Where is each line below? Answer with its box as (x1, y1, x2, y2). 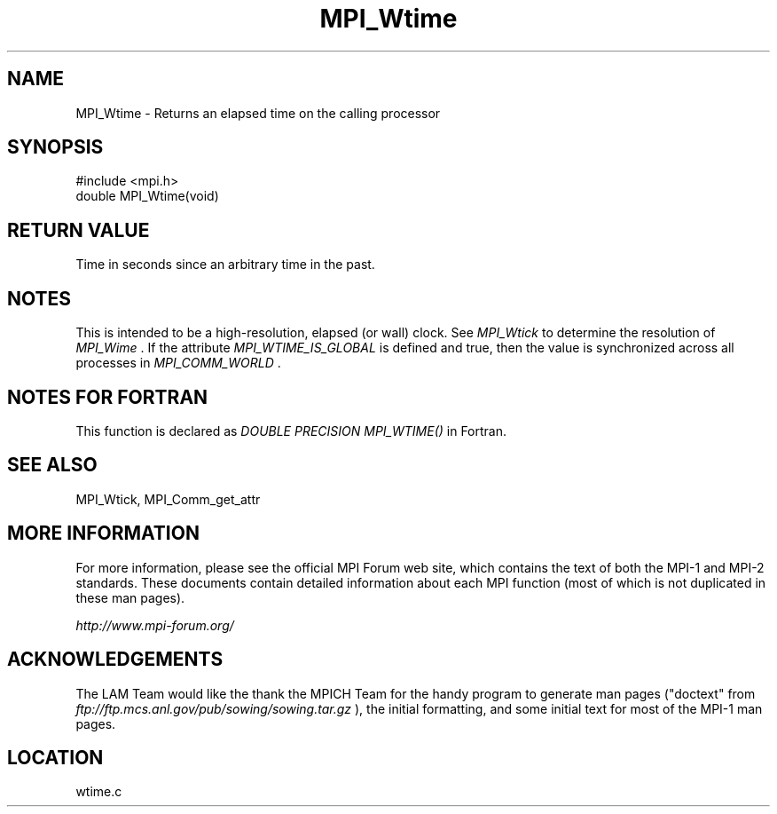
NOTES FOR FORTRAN (7, 385, 208, 408)
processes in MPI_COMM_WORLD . (75, 355, 281, 371)
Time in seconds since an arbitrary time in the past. (75, 257, 375, 273)
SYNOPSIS (7, 136, 104, 159)
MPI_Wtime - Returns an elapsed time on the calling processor (75, 105, 441, 121)
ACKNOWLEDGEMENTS (7, 648, 224, 671)
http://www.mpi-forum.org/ (75, 617, 234, 633)
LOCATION (7, 746, 104, 769)
